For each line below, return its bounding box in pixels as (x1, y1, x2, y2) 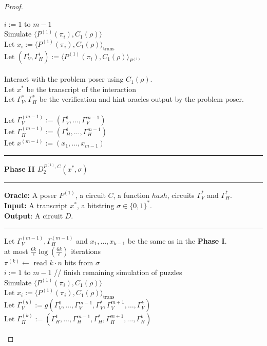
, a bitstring (77, 199, 115, 210)
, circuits (167, 189, 195, 200)
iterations (71, 245, 101, 256)
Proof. (4, 1, 23, 11)
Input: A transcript (4, 199, 68, 210)
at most (4, 245, 28, 256)
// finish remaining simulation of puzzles (54, 267, 182, 278)
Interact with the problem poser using (4, 74, 124, 84)
